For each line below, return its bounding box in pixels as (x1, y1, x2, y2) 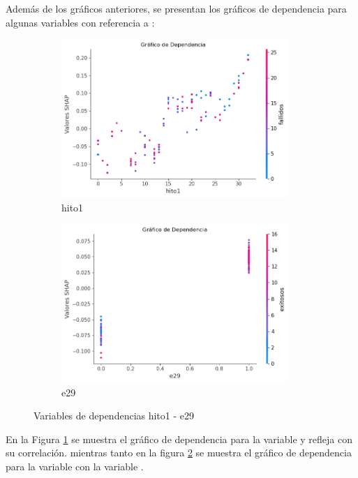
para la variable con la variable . (6, 458, 144, 473)
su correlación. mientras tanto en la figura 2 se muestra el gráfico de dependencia (6, 445, 352, 460)
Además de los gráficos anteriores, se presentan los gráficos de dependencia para (6, 1, 347, 15)
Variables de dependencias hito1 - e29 (33, 408, 195, 423)
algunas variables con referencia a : (6, 15, 155, 29)
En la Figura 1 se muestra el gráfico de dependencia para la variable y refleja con (6, 431, 352, 446)
